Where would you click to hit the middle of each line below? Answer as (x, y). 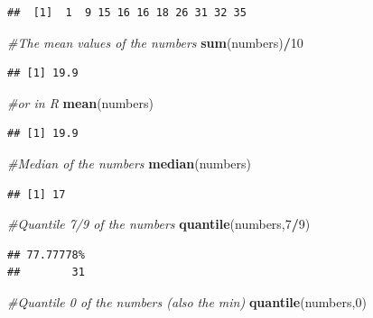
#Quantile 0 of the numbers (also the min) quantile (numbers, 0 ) (187, 301)
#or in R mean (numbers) (80, 102)
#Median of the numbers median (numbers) (129, 163)
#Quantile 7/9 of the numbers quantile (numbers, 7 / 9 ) (159, 224)
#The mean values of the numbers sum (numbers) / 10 (155, 42)
